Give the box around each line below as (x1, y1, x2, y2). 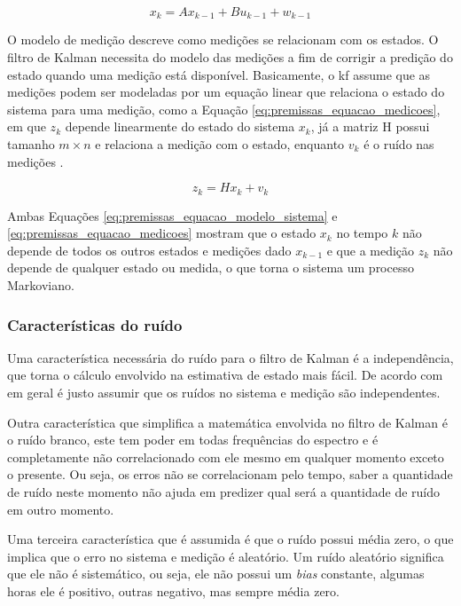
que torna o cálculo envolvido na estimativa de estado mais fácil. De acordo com (7, 366, 443, 384)
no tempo (336, 224, 388, 242)
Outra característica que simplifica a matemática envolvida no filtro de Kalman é (7, 413, 448, 431)
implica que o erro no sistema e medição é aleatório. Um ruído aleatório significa (7, 547, 444, 565)
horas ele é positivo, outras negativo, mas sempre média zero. (7, 581, 340, 600)
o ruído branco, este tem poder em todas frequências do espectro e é (7, 430, 379, 449)
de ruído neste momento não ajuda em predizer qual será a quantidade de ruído (7, 483, 441, 500)
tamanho (7, 135, 55, 153)
